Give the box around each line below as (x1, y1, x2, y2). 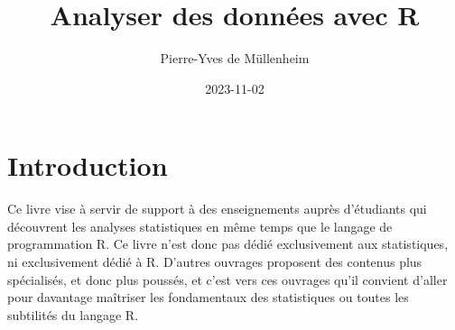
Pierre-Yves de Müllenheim (160, 49, 310, 68)
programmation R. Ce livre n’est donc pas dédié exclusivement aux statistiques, (7, 234, 449, 253)
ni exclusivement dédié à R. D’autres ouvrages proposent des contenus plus (7, 252, 422, 271)
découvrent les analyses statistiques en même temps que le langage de (7, 216, 393, 235)
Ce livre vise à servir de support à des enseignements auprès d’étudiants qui (7, 199, 427, 218)
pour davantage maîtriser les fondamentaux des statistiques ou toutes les (7, 288, 409, 307)
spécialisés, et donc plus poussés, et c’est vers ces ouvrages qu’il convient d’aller (7, 270, 448, 289)
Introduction (7, 147, 168, 184)
